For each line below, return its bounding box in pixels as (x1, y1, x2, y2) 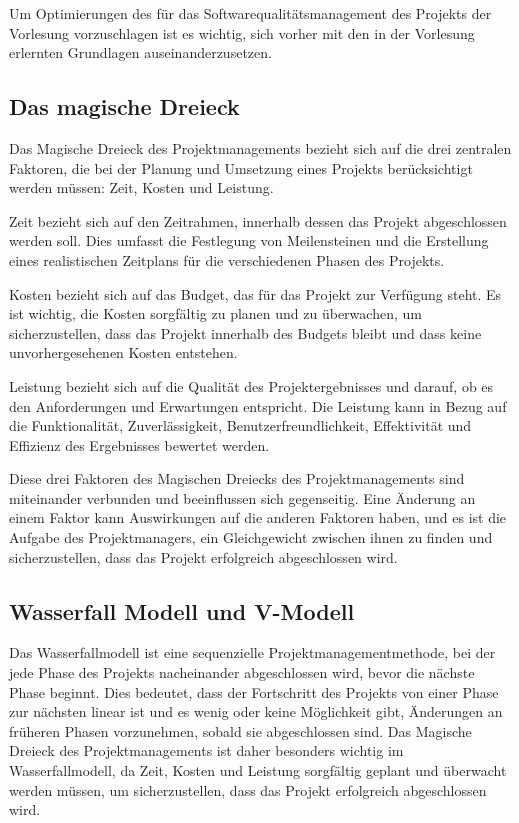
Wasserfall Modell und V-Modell (9, 595, 355, 626)
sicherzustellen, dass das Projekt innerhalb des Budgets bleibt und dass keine (9, 322, 482, 343)
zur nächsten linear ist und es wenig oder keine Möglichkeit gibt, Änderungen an (9, 701, 503, 722)
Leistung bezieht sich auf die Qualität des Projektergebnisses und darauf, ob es (9, 375, 494, 396)
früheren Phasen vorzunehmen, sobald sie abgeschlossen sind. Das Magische (9, 720, 472, 741)
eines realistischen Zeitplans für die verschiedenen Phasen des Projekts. (9, 249, 445, 270)
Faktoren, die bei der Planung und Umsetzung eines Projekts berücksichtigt (9, 157, 473, 178)
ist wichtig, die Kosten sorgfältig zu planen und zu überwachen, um (9, 303, 422, 324)
